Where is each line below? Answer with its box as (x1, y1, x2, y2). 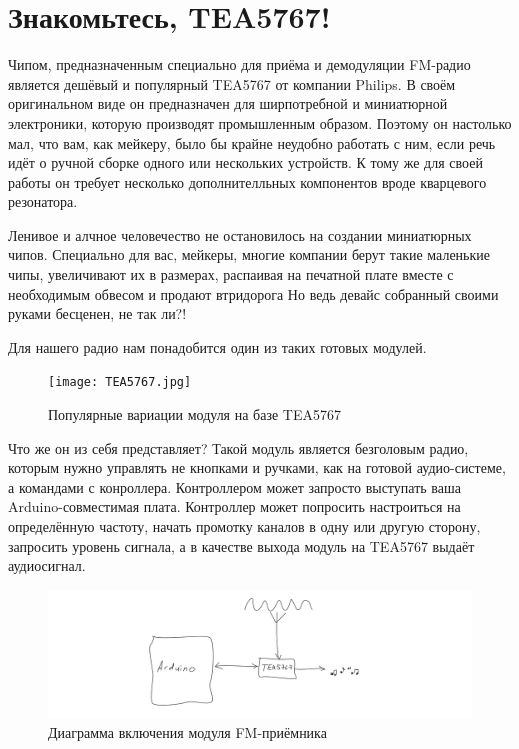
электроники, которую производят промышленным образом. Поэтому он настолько (8, 112, 512, 133)
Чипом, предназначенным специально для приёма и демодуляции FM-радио (8, 54, 471, 75)
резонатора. (8, 191, 78, 212)
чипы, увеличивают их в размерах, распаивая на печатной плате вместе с (8, 264, 454, 285)
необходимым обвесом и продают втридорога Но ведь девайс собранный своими (8, 283, 499, 304)
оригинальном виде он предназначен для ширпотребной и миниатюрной (8, 93, 448, 114)
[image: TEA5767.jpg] (48, 375, 192, 390)
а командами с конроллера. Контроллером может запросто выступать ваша (8, 476, 461, 497)
